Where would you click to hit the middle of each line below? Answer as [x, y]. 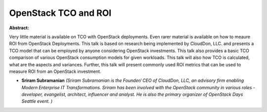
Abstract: [19, 28]
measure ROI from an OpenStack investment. [55, 71]
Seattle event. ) [37, 101]
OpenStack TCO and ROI [60, 13]
